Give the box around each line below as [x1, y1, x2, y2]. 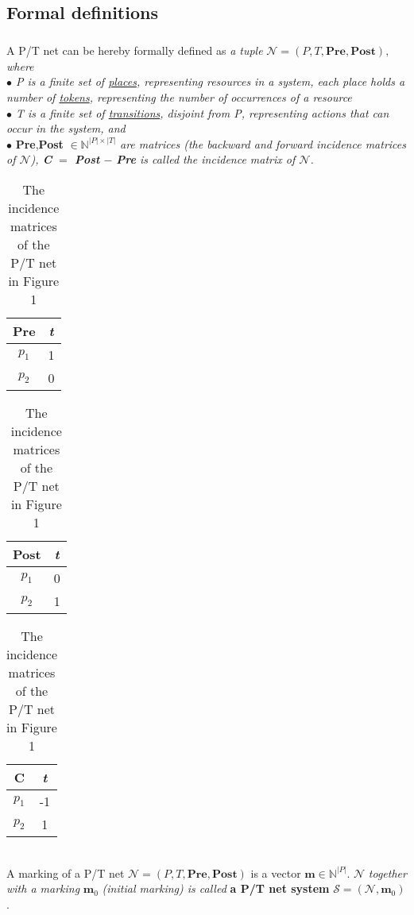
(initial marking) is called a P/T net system [102, 880, 330, 897]
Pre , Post [15, 135, 64, 152]
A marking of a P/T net [6, 864, 125, 881]
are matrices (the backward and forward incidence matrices [120, 135, 406, 152]
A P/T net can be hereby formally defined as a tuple [6, 42, 263, 59]
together [368, 864, 407, 881]
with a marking [6, 880, 80, 897]
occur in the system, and [6, 120, 126, 137]
